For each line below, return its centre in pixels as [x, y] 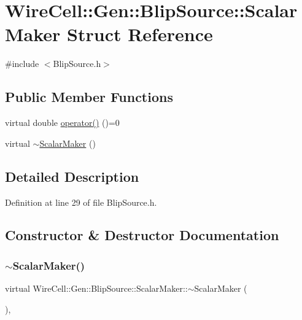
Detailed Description [72, 176]
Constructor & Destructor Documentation [142, 235]
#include [22, 64]
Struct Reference [140, 34]
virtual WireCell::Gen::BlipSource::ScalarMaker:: [96, 288]
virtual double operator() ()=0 [62, 123]
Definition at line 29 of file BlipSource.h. [81, 202]
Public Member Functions [89, 97]
